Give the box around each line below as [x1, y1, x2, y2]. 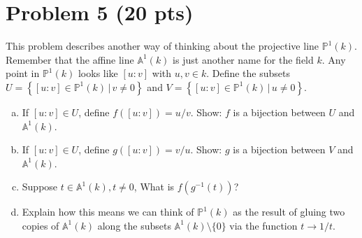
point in [6, 66, 40, 80]
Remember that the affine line [6, 52, 134, 66]
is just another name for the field [173, 52, 314, 66]
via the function [229, 218, 298, 232]
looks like [78, 66, 118, 80]
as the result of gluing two [233, 204, 345, 219]
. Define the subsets [206, 66, 291, 80]
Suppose [22, 179, 58, 194]
